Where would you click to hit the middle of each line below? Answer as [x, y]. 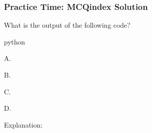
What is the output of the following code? [67, 25]
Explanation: [23, 124]
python [15, 41]
